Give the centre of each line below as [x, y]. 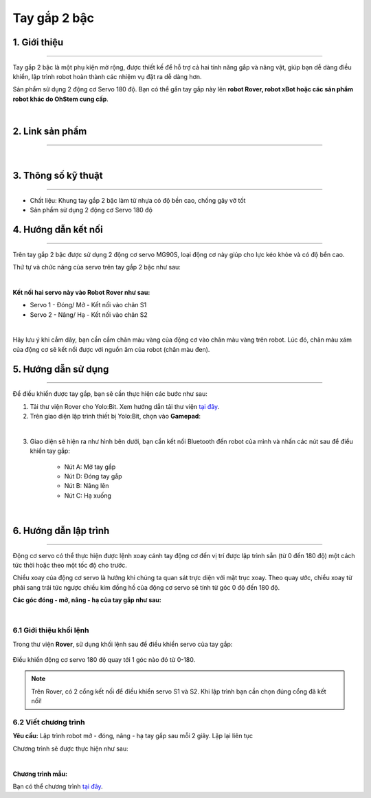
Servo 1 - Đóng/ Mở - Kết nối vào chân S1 [88, 305]
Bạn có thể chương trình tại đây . [58, 786]
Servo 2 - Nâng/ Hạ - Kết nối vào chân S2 [89, 314]
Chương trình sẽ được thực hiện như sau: [70, 749]
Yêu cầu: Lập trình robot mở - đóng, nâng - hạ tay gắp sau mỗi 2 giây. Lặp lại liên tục [133, 736]
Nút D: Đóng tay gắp [93, 476]
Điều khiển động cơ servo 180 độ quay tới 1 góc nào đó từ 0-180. [104, 660]
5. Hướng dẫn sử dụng [61, 369]
